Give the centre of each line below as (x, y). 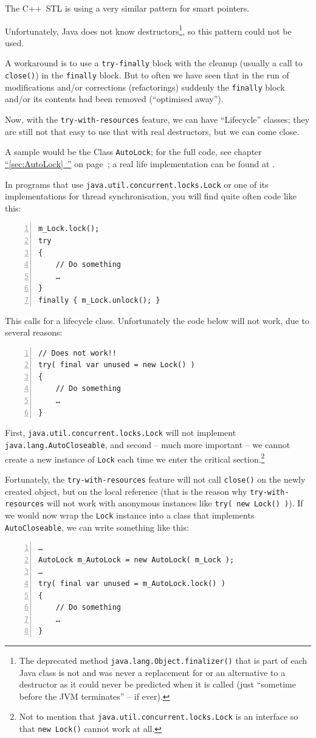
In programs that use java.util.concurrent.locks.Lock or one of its (137, 184)
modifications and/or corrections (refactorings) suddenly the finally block (145, 87)
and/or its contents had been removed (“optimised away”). (114, 99)
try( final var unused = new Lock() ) (117, 365)
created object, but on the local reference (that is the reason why (126, 491)
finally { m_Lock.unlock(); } (99, 300)
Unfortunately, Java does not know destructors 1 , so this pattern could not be (148, 30)
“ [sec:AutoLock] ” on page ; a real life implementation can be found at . (140, 163)
